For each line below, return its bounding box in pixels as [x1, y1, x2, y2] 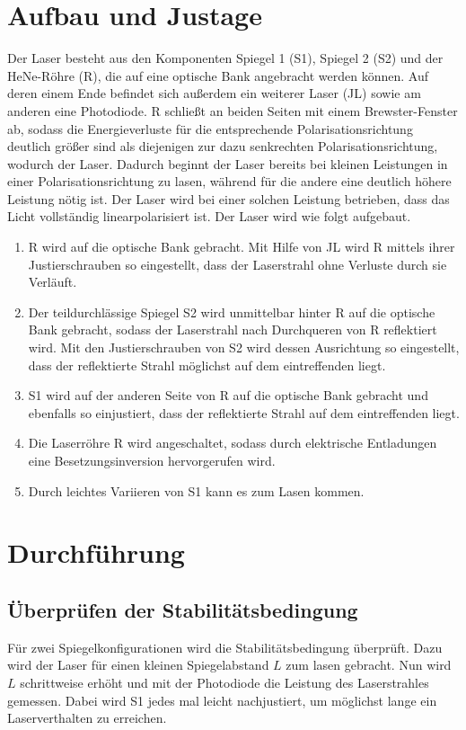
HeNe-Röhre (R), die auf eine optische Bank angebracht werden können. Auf [7, 66, 428, 85]
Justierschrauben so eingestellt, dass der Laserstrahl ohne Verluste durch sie [28, 254, 447, 273]
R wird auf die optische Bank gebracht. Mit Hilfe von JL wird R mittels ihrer [28, 237, 455, 256]
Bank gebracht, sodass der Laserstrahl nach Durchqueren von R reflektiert [28, 320, 437, 339]
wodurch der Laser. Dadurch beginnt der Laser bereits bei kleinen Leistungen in [7, 154, 448, 173]
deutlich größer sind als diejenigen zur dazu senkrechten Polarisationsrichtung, [7, 137, 438, 156]
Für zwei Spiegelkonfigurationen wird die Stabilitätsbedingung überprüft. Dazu [7, 637, 443, 656]
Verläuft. [28, 272, 77, 291]
